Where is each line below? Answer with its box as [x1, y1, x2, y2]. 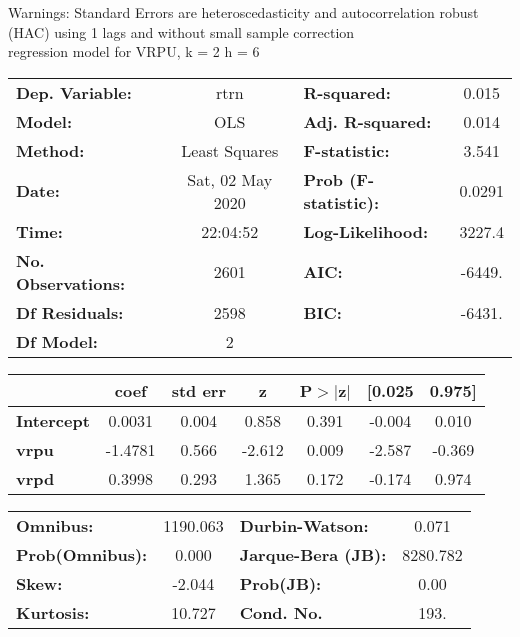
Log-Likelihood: [303, 219, 429, 243]
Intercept [16, 408, 90, 432]
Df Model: [16, 329, 98, 353]
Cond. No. [239, 600, 323, 624]
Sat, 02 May [187, 167, 273, 191]
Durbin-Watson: [239, 513, 369, 537]
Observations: [16, 271, 126, 295]
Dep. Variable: [16, 80, 132, 104]
